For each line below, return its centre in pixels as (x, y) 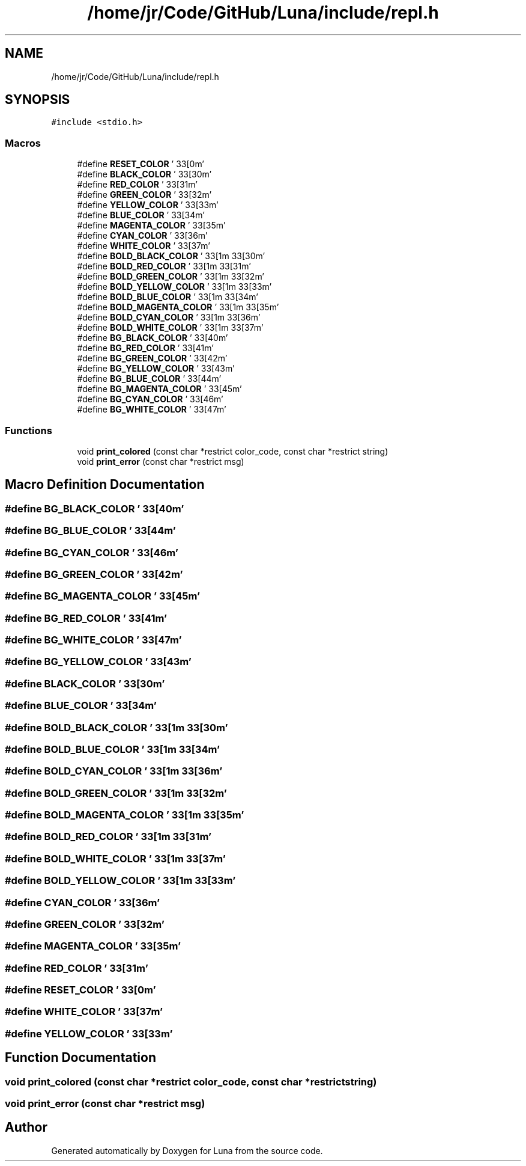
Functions (29, 430)
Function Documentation (80, 1058)
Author (26, 1128)
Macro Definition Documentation (105, 485)
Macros (23, 143)
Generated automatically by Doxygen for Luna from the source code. (187, 1150)
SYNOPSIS (38, 100)
